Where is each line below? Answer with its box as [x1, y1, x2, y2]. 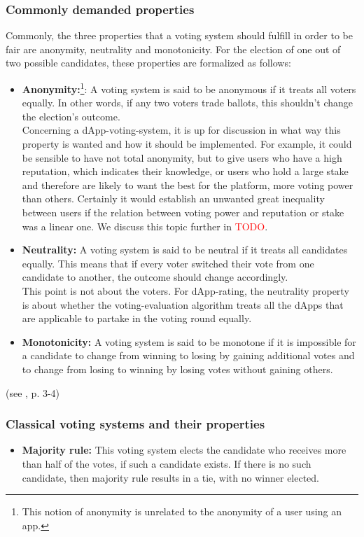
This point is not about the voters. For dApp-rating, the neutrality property [22, 283, 349, 298]
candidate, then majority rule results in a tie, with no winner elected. [22, 470, 320, 484]
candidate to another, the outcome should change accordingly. [22, 270, 288, 284]
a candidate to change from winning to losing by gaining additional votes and [22, 348, 355, 363]
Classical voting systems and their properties [6, 415, 265, 433]
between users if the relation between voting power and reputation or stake [22, 205, 344, 219]
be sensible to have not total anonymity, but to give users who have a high [22, 150, 342, 165]
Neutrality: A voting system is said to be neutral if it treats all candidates [22, 242, 348, 257]
